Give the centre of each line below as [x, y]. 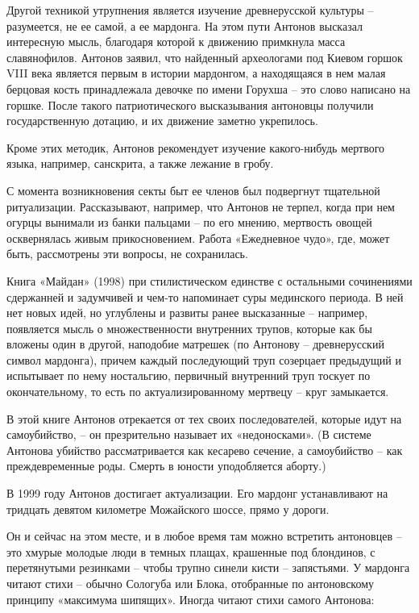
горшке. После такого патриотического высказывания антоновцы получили [190, 104]
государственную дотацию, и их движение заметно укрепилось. [162, 121]
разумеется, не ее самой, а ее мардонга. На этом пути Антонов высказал [185, 25]
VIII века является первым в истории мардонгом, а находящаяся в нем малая [196, 73]
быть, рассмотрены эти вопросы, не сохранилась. [127, 254]
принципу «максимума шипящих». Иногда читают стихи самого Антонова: [191, 599]
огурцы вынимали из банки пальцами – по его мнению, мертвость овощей [189, 222]
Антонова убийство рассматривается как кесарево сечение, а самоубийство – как [205, 450]
